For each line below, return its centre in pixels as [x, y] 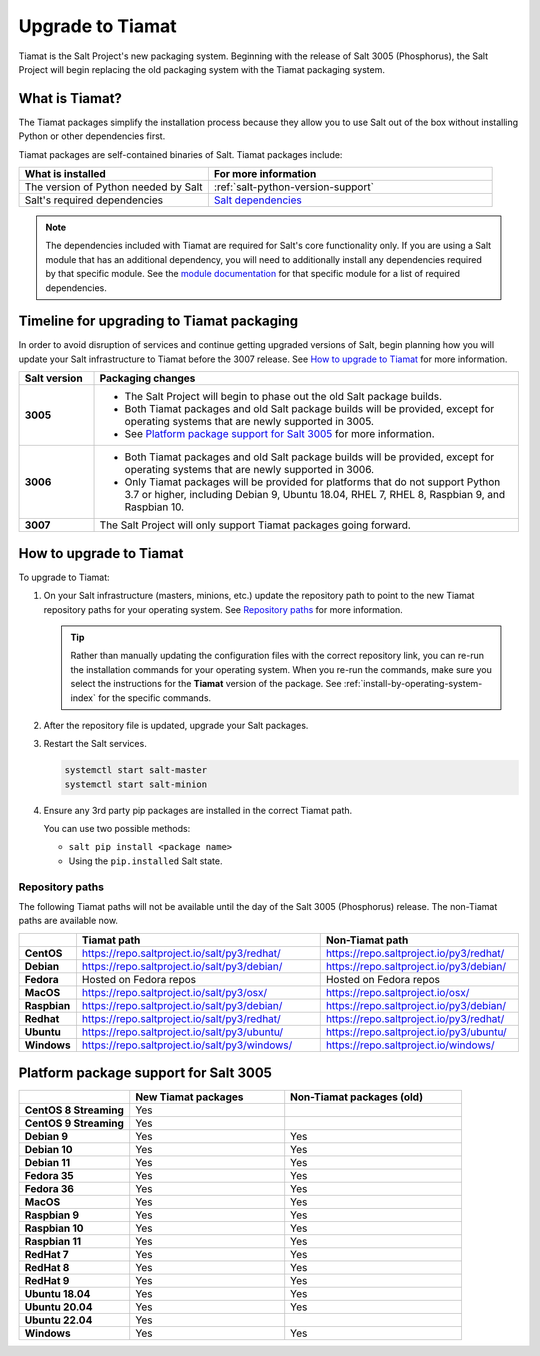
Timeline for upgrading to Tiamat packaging [158, 321]
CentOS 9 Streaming [74, 1123]
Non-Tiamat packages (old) [357, 1097]
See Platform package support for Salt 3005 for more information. [279, 434]
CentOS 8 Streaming [74, 1110]
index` [83, 697]
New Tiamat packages [189, 1097]
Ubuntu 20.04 [58, 1307]
